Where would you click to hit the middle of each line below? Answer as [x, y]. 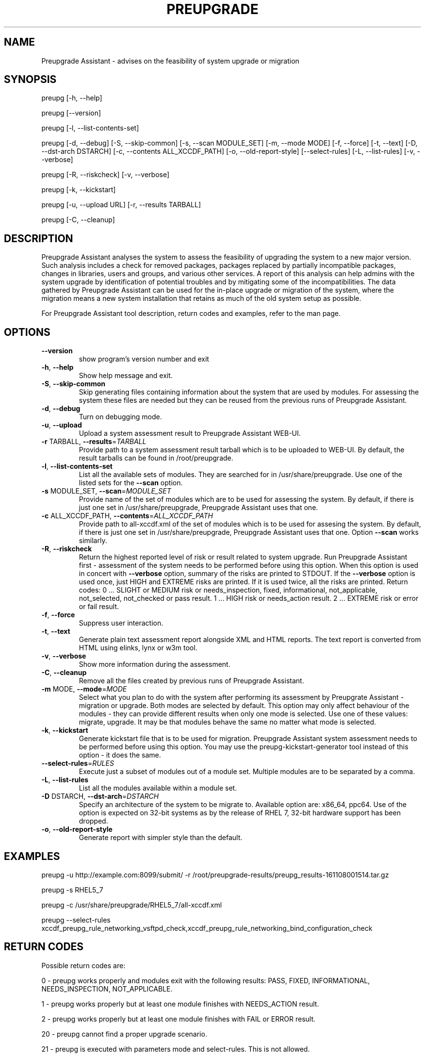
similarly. [93, 541]
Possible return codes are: [83, 965]
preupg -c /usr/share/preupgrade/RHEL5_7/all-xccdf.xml [132, 905]
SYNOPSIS [30, 80]
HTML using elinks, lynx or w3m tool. [138, 648]
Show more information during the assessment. [155, 664]
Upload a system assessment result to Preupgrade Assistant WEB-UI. [190, 433]
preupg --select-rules [76, 920]
